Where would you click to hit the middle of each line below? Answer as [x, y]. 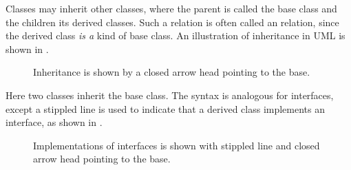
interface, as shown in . [54, 122]
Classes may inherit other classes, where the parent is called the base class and [171, 8]
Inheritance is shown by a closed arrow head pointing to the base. [172, 72]
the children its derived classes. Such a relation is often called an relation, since [172, 22]
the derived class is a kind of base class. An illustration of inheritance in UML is [175, 35]
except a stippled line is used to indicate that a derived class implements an [166, 108]
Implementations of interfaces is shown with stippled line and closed [177, 145]
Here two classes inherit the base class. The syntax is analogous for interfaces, [170, 95]
